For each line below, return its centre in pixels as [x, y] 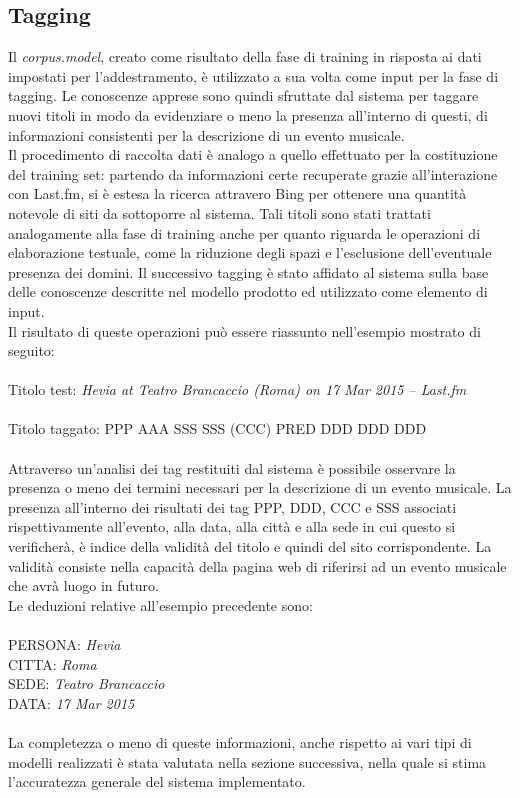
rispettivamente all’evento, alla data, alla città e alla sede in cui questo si [232, 526]
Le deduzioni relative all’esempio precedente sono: [160, 604]
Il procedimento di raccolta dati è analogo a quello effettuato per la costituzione [253, 154]
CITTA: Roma [52, 663]
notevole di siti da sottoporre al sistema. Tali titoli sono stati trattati [219, 212]
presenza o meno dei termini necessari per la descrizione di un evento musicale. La [260, 487]
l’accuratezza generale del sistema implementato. [157, 781]
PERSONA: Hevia [64, 644]
